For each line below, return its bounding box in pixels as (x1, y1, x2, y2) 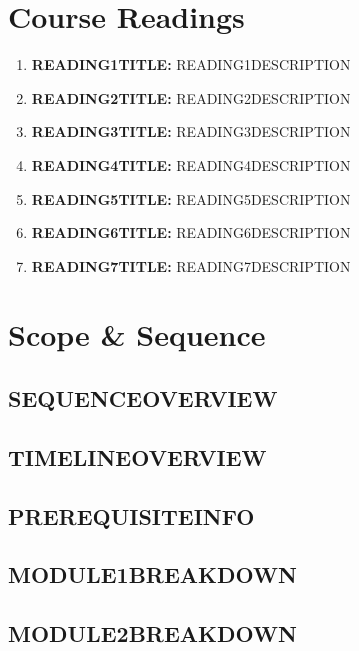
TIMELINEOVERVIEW (8, 441, 267, 472)
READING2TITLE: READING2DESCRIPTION (31, 87, 351, 108)
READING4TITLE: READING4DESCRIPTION (31, 154, 351, 175)
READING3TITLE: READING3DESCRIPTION (31, 121, 351, 142)
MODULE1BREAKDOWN (8, 559, 297, 590)
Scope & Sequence (8, 314, 266, 355)
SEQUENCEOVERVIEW (8, 383, 278, 414)
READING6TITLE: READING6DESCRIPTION (31, 222, 351, 243)
